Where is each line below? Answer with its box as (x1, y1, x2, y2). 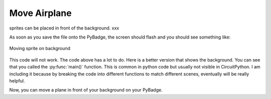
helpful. (9, 77, 25, 83)
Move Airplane (9, 7, 72, 18)
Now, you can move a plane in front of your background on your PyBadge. (9, 87, 163, 93)
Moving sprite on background (9, 45, 70, 51)
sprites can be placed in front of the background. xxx (9, 25, 119, 31)
